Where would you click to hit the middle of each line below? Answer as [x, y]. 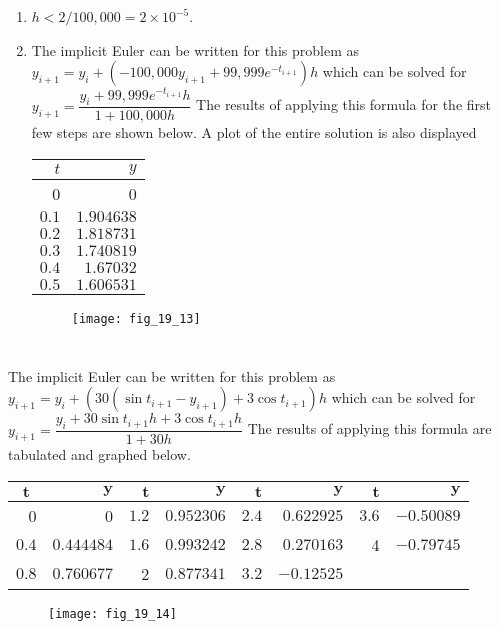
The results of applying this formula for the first [343, 104]
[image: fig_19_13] [136, 318]
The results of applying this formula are [369, 428]
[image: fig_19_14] [112, 613]
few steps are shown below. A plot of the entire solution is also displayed [254, 132]
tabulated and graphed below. [99, 454]
